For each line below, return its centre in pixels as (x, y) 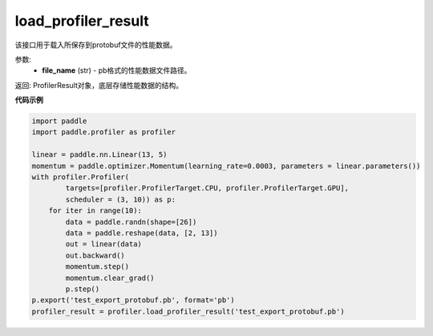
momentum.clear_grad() (110, 278)
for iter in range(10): (95, 211)
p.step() (83, 289)
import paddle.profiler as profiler (104, 132)
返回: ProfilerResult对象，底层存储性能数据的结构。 (99, 85)
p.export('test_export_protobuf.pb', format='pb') (134, 300)
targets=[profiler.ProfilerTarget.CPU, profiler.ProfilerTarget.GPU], (207, 188)
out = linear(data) (103, 244)
